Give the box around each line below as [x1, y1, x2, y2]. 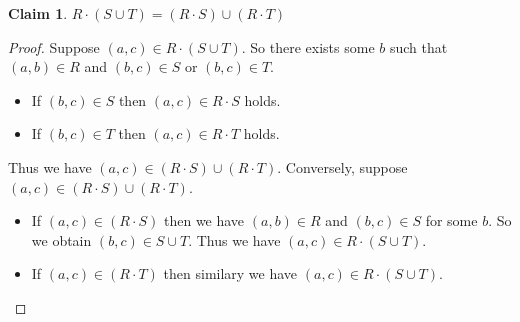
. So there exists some [241, 36, 375, 57]
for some [425, 210, 478, 231]
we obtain [31, 229, 92, 250]
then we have [163, 210, 245, 231]
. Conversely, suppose [277, 156, 408, 177]
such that [389, 36, 448, 57]
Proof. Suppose [8, 36, 100, 57]
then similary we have [163, 263, 298, 284]
